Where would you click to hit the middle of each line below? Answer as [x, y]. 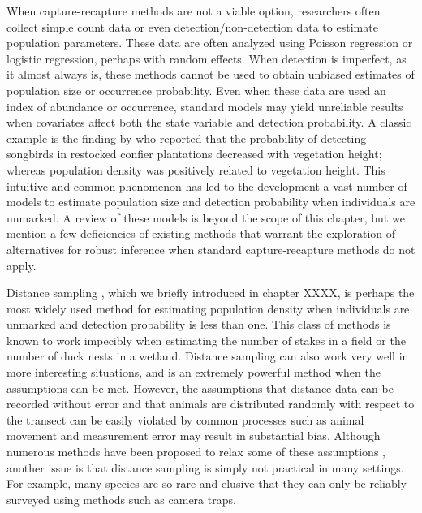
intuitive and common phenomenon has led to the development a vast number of [207, 185]
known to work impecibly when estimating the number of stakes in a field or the [206, 340]
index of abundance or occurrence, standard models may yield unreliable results [205, 106]
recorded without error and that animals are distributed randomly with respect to [211, 404]
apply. [22, 265]
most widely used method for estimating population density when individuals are [208, 308]
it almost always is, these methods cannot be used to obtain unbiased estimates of [211, 74]
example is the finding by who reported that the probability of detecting [187, 138]
